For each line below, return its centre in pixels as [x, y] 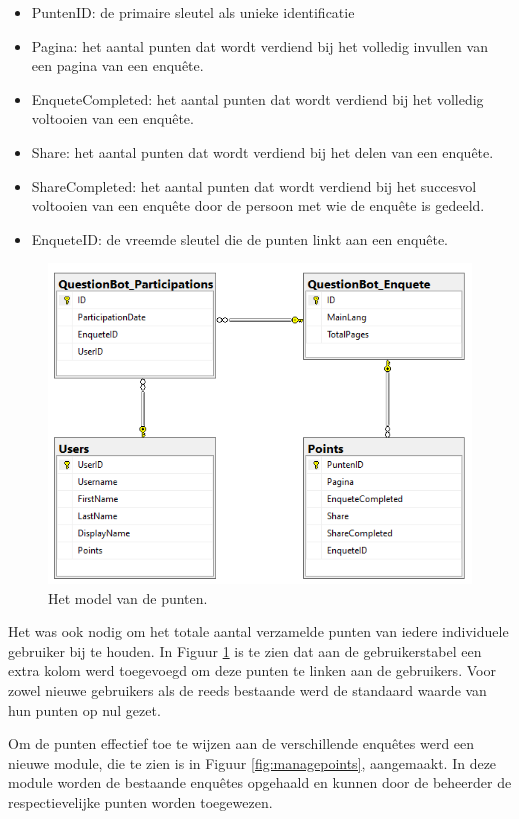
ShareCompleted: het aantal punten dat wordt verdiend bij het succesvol [254, 185]
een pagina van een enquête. [117, 65]
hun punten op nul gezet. [84, 709]
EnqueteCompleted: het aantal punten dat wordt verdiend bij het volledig [257, 98]
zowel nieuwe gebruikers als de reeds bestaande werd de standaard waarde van [247, 689]
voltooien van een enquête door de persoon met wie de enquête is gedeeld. [258, 205]
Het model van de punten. [128, 597]
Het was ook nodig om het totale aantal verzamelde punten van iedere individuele [258, 631]
